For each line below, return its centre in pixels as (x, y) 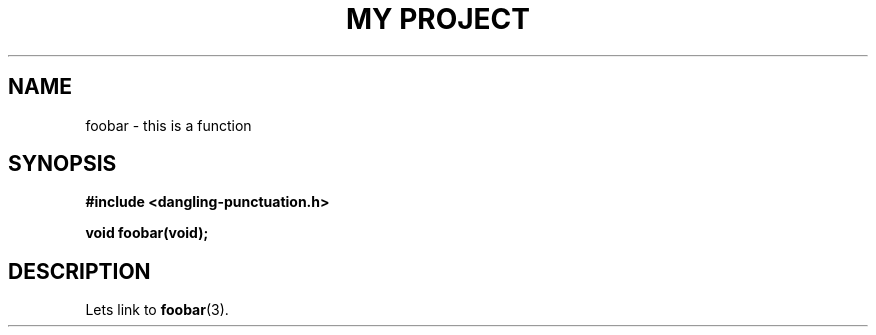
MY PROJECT (438, 19)
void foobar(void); (147, 233)
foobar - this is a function (168, 125)
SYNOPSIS (62, 164)
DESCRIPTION (79, 271)
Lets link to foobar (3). (157, 310)
